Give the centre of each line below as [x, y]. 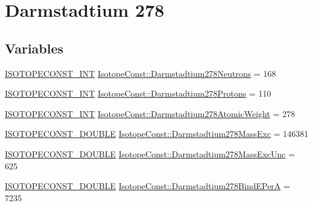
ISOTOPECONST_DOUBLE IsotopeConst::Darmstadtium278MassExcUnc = [150, 153]
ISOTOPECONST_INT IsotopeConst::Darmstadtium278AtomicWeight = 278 [150, 113]
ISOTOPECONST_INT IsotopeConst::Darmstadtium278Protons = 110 [138, 93]
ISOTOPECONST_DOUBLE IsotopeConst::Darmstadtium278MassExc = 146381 [157, 134]
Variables [34, 48]
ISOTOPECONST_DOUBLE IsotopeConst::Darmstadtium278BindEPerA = [147, 186]
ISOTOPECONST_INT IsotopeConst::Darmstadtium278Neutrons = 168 [141, 73]
